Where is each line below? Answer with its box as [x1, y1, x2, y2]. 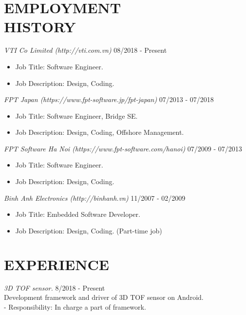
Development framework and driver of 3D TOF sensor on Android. [4, 292, 204, 302]
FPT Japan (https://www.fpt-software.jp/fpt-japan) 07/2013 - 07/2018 [4, 94, 214, 105]
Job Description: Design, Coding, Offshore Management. [15, 127, 184, 137]
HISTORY [4, 17, 76, 37]
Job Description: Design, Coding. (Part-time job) [15, 225, 162, 235]
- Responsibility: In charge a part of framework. [4, 301, 146, 312]
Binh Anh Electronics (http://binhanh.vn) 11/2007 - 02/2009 [4, 192, 186, 203]
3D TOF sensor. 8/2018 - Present [4, 282, 105, 293]
